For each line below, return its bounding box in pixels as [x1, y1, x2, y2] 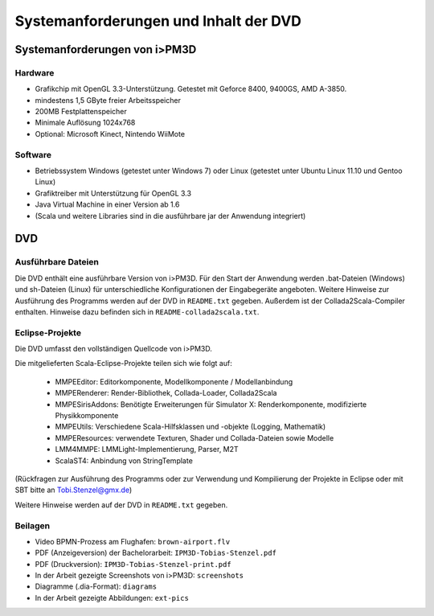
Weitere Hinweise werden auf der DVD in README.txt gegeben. [14, 499, 228, 510]
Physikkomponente [55, 411, 119, 420]
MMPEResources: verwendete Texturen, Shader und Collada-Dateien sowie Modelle [55, 433, 334, 442]
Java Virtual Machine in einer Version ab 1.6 [35, 199, 180, 209]
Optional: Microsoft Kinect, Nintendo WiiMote [35, 129, 185, 138]
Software [14, 149, 52, 160]
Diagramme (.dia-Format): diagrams [35, 581, 157, 591]
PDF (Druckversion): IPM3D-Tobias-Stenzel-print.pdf [35, 559, 232, 569]
